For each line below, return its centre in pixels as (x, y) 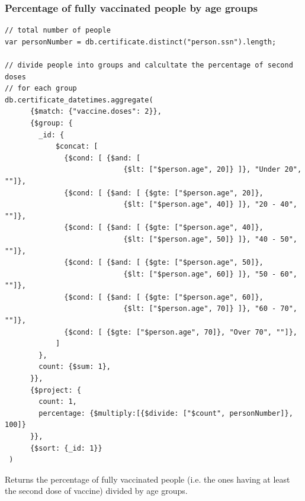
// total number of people (58, 30)
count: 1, (58, 402)
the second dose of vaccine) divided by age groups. (96, 491)
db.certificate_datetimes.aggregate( (79, 100)
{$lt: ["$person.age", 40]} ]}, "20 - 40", (210, 205)
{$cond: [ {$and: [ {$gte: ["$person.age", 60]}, (164, 297)
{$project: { (55, 390)
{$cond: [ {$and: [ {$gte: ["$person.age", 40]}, (164, 228)
